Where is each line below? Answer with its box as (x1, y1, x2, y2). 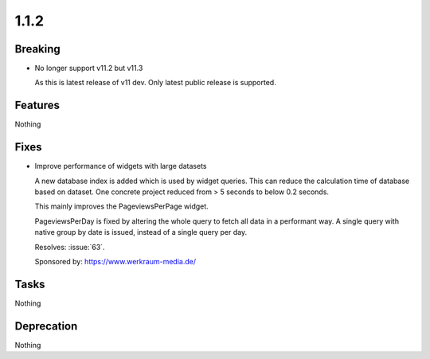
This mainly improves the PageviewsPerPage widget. (34, 201, 209, 211)
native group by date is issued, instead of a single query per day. (34, 228, 247, 237)
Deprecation (14, 319, 78, 333)
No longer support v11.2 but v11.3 (34, 64, 143, 73)
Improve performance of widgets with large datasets (34, 162, 207, 171)
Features (14, 99, 60, 112)
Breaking (14, 42, 61, 56)
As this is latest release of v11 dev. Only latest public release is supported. (34, 78, 276, 88)
